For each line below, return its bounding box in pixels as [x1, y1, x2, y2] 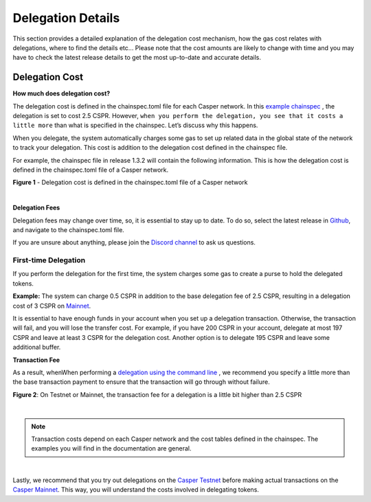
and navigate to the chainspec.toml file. [12, 225, 125, 233]
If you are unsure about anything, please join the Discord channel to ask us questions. [12, 238, 256, 247]
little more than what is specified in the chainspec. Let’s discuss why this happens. [12, 121, 258, 130]
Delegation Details [12, 10, 120, 25]
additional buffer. [12, 343, 61, 352]
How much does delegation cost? [12, 89, 111, 98]
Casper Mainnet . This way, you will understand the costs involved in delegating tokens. [12, 486, 259, 494]
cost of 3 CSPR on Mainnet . [12, 301, 91, 310]
